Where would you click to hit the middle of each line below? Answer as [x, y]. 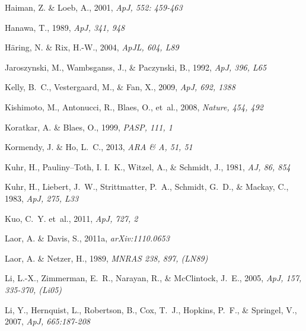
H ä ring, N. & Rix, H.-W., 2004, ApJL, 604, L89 [92, 47]
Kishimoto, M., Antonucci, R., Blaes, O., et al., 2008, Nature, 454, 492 [134, 106]
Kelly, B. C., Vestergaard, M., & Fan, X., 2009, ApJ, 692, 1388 [120, 87]
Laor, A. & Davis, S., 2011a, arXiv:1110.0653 [87, 238]
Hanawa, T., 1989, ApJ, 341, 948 [65, 27]
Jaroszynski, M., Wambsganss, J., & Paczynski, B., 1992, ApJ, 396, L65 [136, 67]
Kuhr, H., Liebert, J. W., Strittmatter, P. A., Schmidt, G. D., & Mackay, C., [147, 187]
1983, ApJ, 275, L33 [42, 198]
